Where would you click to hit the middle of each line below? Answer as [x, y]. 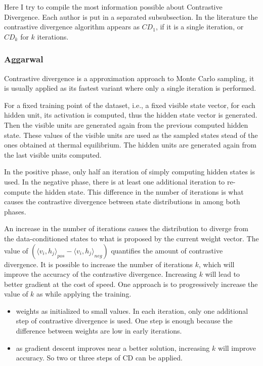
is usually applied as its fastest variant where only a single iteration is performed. [130, 88]
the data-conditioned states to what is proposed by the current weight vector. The [131, 238]
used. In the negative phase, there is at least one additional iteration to [115, 181]
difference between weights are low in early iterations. [99, 331]
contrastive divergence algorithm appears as [72, 27]
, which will [217, 264]
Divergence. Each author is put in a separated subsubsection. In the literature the [131, 16]
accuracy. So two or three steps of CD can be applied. [99, 358]
